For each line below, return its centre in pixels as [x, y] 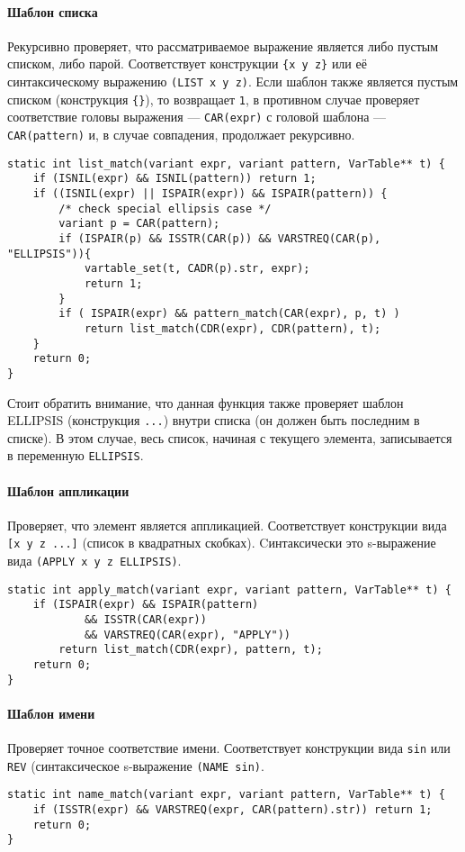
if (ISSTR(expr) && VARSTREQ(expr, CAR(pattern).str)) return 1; [232, 810]
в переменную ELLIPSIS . [76, 455]
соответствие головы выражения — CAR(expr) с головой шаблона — [197, 117]
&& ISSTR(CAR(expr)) [145, 620]
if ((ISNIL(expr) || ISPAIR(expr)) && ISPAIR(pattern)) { [210, 193]
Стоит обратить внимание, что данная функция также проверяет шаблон [206, 402]
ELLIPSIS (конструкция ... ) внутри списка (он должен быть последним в [214, 420]
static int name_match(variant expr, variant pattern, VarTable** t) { [226, 795]
